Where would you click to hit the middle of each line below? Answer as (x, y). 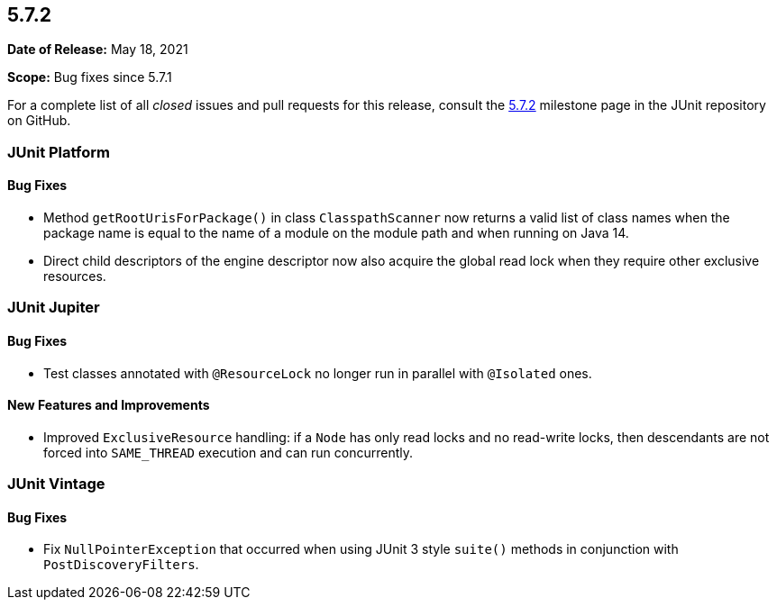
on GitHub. (39, 121)
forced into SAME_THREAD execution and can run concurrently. (228, 452)
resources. (75, 276)
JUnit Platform (59, 152)
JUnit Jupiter (54, 308)
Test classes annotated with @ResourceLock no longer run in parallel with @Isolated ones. (318, 373)
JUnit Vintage (56, 484)
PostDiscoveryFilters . (121, 565)
